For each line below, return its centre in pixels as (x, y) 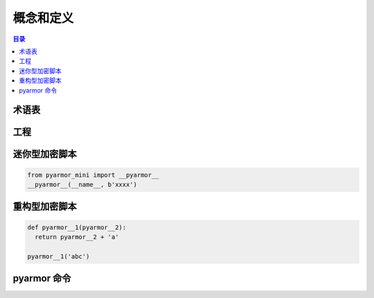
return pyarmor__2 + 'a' (77, 237)
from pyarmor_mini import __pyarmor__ (93, 175)
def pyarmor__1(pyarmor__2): (77, 227)
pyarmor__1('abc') (59, 256)
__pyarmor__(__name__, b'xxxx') (82, 184)
